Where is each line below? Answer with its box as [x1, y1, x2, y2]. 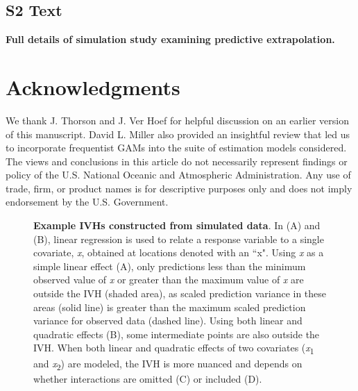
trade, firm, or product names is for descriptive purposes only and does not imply [6, 181, 352, 195]
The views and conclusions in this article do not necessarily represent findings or [6, 153, 348, 168]
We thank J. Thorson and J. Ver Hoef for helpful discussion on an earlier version [6, 113, 349, 127]
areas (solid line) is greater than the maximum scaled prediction [33, 299, 306, 314]
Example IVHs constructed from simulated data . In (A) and [33, 218, 321, 233]
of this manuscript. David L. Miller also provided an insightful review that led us [6, 126, 350, 141]
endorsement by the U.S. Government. [6, 194, 169, 209]
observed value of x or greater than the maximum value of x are [33, 272, 304, 287]
